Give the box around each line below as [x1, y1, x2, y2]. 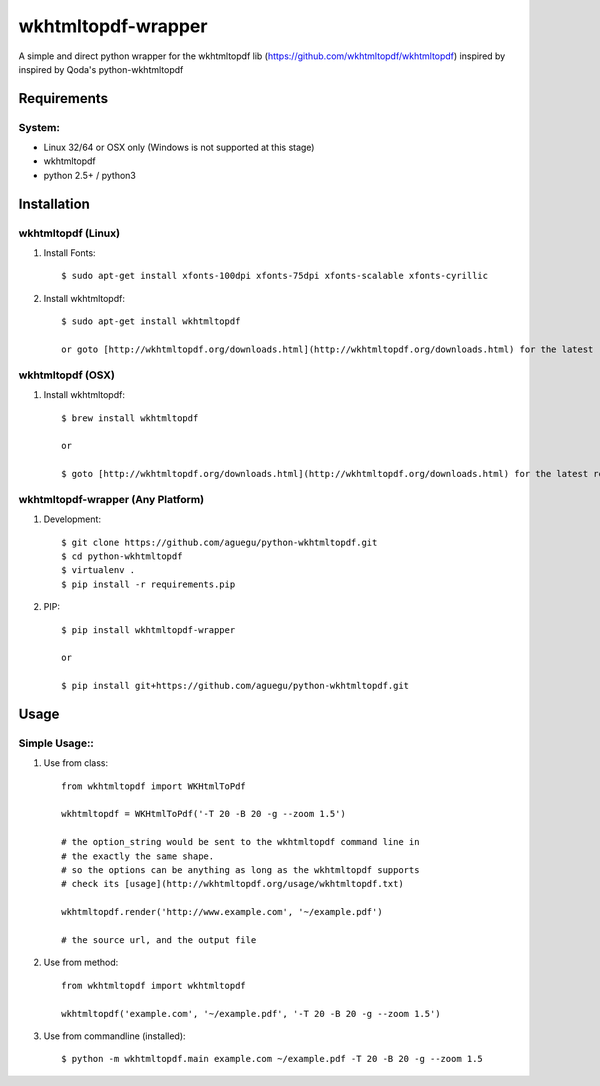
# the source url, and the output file [61, 934, 257, 945]
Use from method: [43, 956, 119, 969]
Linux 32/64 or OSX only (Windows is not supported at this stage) [43, 141, 315, 154]
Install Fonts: [43, 247, 96, 259]
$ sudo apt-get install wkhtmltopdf [61, 316, 241, 327]
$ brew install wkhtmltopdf [61, 412, 199, 424]
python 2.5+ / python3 [43, 169, 137, 181]
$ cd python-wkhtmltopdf [61, 551, 183, 562]
